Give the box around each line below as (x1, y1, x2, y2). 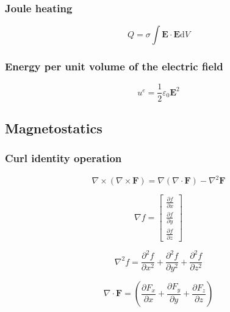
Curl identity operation (5, 150, 122, 166)
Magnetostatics (5, 118, 102, 137)
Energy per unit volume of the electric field (5, 59, 223, 74)
